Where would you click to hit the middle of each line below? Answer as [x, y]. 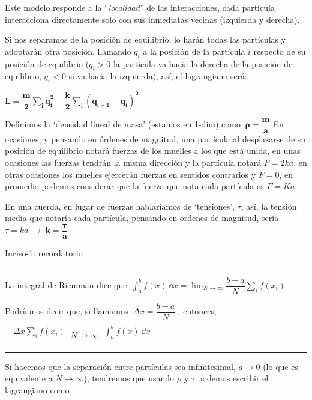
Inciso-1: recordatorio [44, 253]
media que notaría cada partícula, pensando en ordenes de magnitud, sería [142, 218]
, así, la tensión [269, 206]
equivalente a [29, 378]
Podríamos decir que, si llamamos [67, 311]
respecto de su [280, 51]
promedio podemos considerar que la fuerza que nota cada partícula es [134, 186]
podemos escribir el [233, 378]
